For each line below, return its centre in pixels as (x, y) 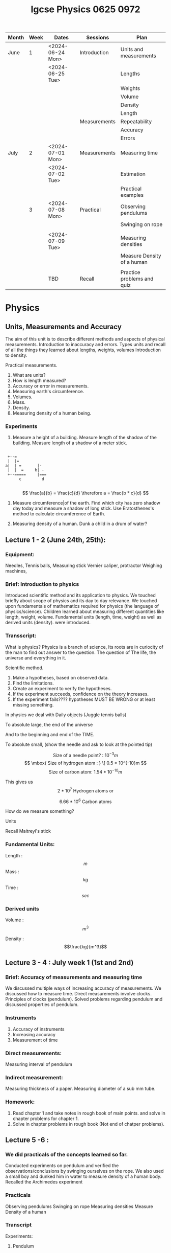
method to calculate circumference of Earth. (59, 514)
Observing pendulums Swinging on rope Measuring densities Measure (79, 1206)
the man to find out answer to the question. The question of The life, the (81, 652)
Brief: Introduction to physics (42, 584)
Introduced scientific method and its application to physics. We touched (81, 595)
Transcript (19, 1225)
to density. (16, 355)
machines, (16, 571)
